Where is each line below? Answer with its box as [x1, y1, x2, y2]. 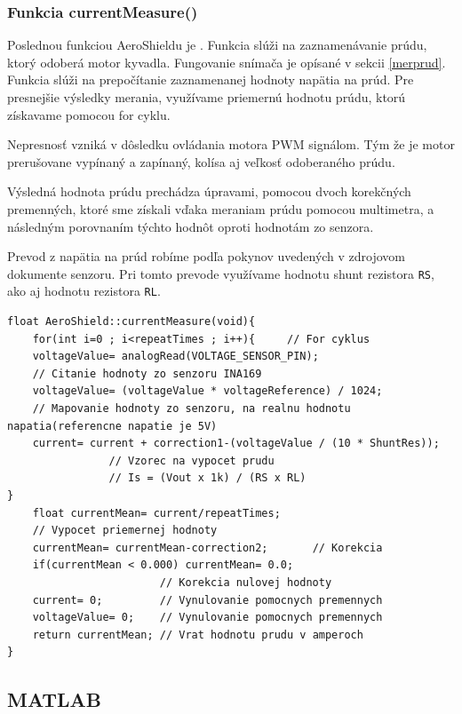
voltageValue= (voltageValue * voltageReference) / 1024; [32, 385, 383, 398]
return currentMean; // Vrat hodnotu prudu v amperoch [32, 628, 363, 641]
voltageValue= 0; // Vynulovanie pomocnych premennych [32, 611, 383, 624]
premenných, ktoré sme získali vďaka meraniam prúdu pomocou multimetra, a [7, 199, 434, 218]
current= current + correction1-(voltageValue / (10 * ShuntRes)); [32, 437, 440, 450]
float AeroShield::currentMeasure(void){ [7, 315, 256, 329]
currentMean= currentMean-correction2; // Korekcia [32, 541, 383, 554]
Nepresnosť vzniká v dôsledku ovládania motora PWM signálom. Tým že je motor [7, 135, 455, 154]
